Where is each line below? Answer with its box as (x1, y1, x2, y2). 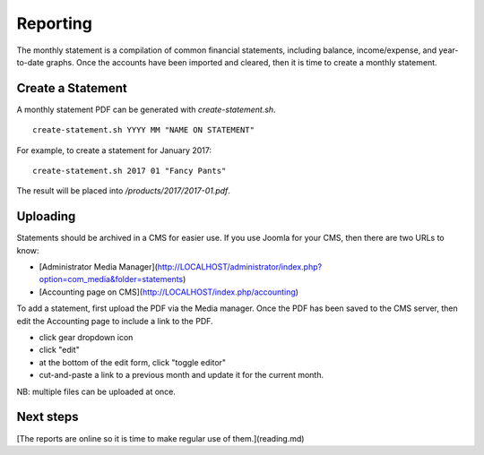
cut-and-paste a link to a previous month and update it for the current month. (39, 370, 324, 381)
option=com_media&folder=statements (39, 274, 184, 285)
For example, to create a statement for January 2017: (16, 144, 212, 156)
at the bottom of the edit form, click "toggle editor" (39, 356, 227, 367)
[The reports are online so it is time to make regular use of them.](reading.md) (16, 433, 305, 443)
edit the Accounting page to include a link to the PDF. (16, 315, 214, 326)
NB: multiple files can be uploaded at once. (16, 386, 177, 397)
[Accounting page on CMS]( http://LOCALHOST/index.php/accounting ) (39, 287, 299, 297)
